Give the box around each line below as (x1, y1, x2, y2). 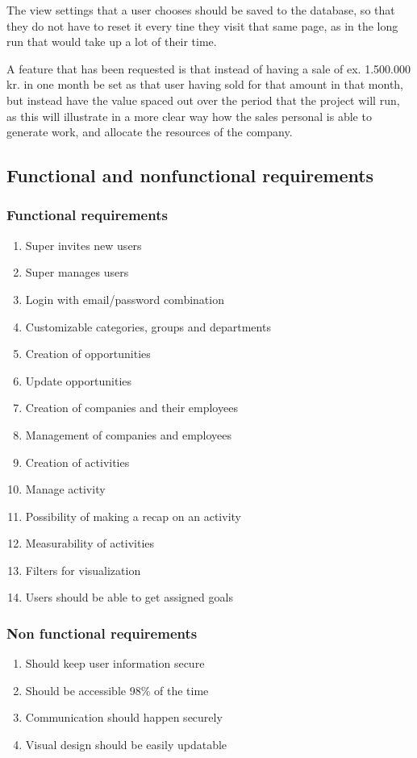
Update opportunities (25, 372, 132, 389)
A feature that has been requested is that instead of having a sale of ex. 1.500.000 (6, 60, 411, 77)
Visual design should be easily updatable (25, 736, 227, 753)
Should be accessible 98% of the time (25, 681, 209, 698)
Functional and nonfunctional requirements (6, 163, 374, 188)
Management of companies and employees (25, 426, 232, 443)
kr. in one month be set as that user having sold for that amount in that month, (6, 76, 404, 93)
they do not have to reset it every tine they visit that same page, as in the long (6, 17, 398, 34)
